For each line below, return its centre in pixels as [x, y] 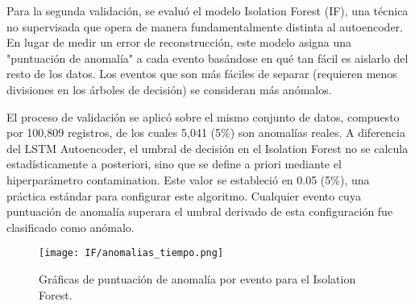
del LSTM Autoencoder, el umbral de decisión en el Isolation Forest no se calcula [207, 148]
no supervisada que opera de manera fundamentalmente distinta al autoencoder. [205, 26]
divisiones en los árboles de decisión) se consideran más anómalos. [169, 89]
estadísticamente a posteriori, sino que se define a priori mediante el [174, 164]
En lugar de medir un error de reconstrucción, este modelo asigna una [179, 42]
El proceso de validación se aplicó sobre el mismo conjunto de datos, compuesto [203, 116]
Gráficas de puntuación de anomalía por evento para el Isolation [197, 278]
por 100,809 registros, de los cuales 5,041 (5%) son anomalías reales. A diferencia [206, 132]
